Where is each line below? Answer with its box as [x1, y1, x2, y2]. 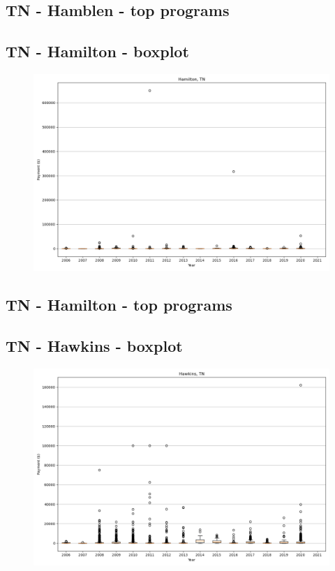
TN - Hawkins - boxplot [6, 335, 183, 357]
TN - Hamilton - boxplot [6, 40, 189, 62]
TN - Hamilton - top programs [6, 294, 232, 316]
